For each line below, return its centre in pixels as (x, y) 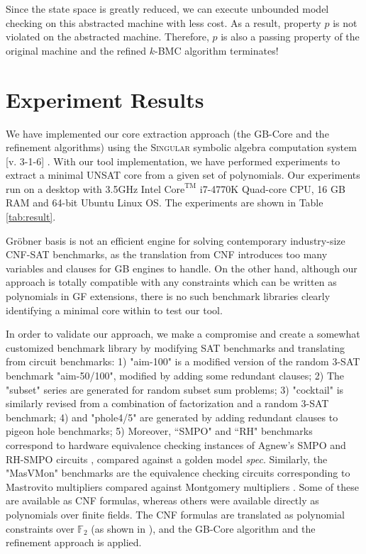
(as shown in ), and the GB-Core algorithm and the (203, 528)
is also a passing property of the (290, 37)
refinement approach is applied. (74, 542)
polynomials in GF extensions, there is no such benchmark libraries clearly (168, 296)
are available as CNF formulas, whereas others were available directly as (162, 500)
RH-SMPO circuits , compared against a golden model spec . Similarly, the (167, 459)
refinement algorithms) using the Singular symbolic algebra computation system (181, 147)
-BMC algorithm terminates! (217, 50)
